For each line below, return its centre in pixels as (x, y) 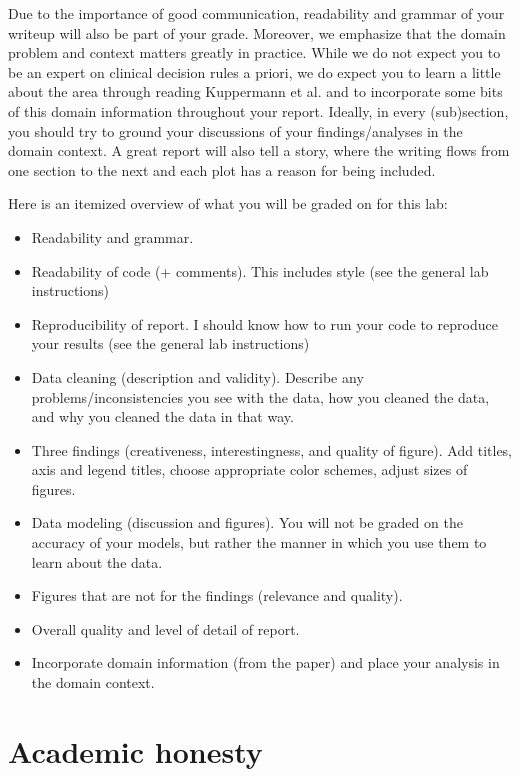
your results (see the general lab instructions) (170, 343)
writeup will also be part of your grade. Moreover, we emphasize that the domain (257, 32)
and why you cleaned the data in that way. (162, 416)
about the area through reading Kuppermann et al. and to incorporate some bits (255, 91)
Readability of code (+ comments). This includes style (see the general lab (260, 270)
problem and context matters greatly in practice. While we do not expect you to (254, 52)
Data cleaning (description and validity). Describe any (197, 376)
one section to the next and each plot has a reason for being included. (222, 169)
